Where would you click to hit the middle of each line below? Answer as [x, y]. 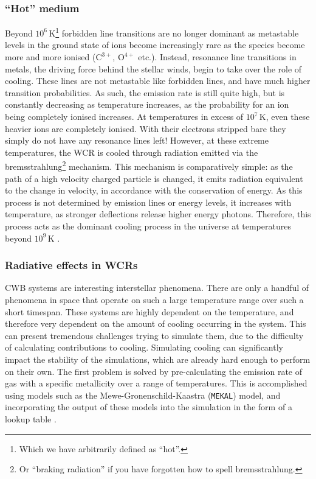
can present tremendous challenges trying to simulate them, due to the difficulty [154, 335]
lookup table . [31, 419]
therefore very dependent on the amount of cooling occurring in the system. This [156, 323]
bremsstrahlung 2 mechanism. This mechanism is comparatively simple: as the [149, 166]
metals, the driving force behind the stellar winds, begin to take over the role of [153, 68]
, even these [288, 117]
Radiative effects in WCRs [71, 265]
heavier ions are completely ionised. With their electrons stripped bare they [146, 128]
